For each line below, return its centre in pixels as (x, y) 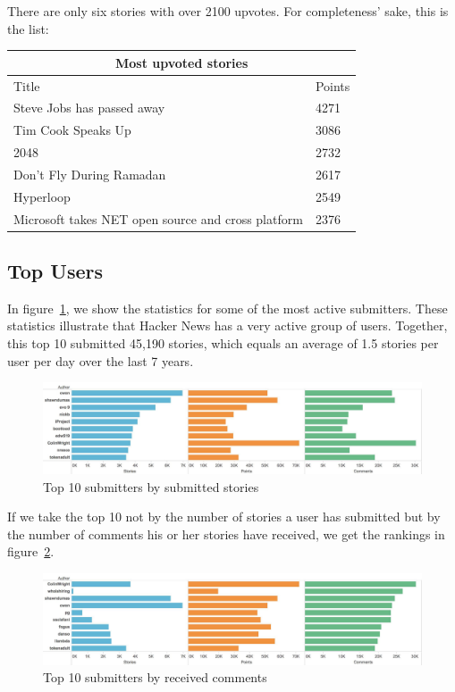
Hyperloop (42, 196)
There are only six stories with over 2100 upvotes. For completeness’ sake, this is (228, 11)
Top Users (55, 271)
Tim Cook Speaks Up (72, 130)
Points (333, 85)
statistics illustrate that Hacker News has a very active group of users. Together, (227, 325)
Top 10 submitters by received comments (155, 677)
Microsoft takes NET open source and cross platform (158, 218)
